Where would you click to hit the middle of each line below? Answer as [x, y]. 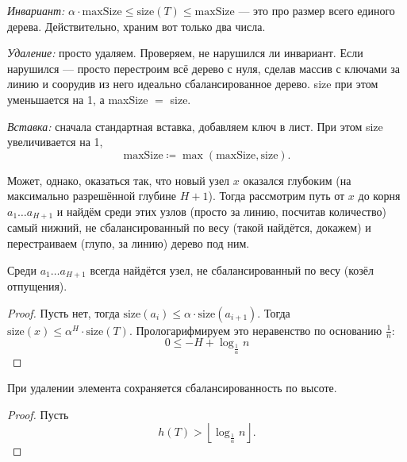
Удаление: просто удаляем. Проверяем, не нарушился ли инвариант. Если [185, 53]
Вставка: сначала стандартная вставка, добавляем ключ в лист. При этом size [195, 126]
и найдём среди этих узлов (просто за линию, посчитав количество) [221, 211]
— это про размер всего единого [317, 10]
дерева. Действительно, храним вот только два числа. [136, 26]
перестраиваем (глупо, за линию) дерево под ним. [129, 243]
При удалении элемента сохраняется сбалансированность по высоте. [172, 388]
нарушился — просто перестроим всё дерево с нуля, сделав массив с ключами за [204, 68]
